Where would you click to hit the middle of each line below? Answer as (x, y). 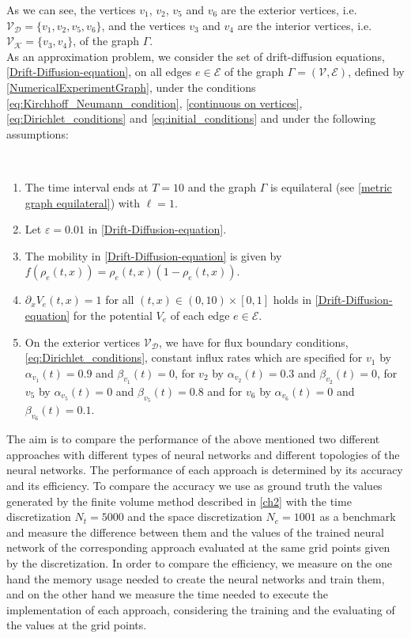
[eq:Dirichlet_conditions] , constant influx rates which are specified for (194, 357)
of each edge (200, 315)
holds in (292, 300)
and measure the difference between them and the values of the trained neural (195, 532)
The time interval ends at (87, 186)
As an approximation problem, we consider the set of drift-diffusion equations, (196, 56)
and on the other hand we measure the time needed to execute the (167, 594)
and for (225, 391)
